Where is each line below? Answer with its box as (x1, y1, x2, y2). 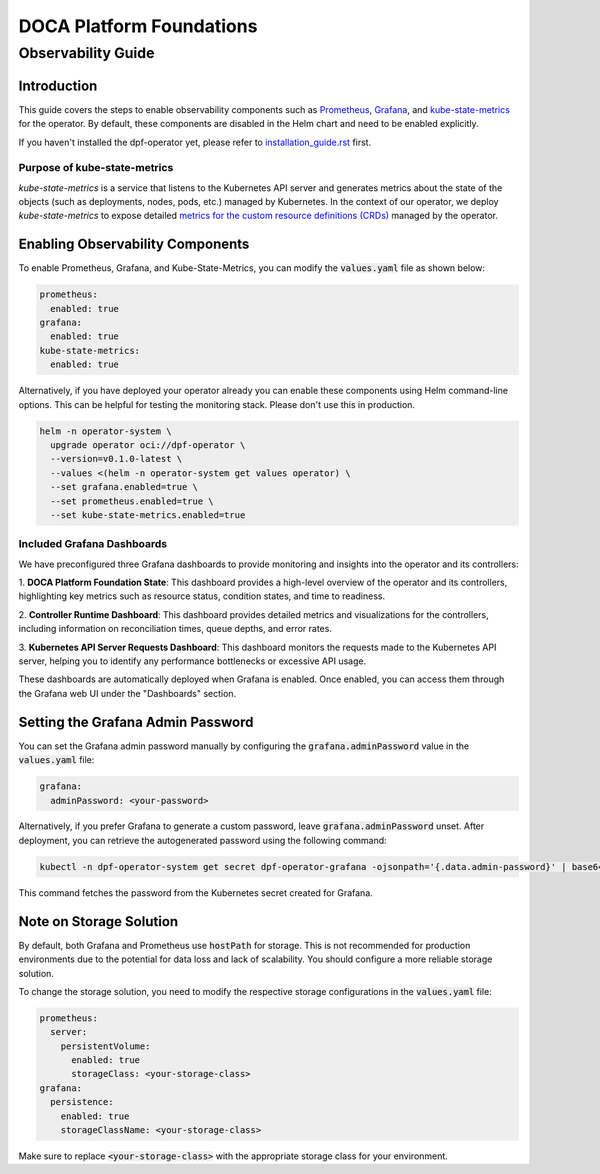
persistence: (50, 1096, 114, 1108)
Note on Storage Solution (18, 913, 179, 930)
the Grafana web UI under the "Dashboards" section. (18, 687, 237, 699)
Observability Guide (18, 44, 155, 62)
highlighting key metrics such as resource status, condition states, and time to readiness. (18, 590, 385, 602)
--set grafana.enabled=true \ (50, 481, 199, 493)
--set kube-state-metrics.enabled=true (50, 509, 246, 520)
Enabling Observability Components (18, 236, 250, 253)
